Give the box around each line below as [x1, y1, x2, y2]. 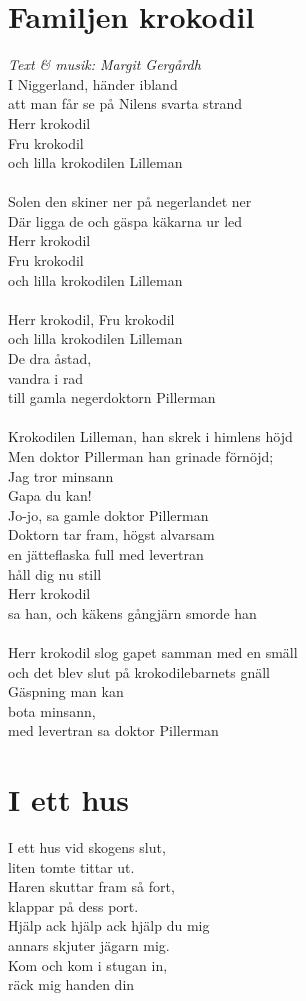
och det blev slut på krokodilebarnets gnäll [8, 661, 270, 682]
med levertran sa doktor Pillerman [8, 720, 219, 741]
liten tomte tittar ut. [8, 856, 135, 877]
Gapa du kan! [8, 485, 92, 506]
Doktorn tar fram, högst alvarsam [8, 524, 215, 545]
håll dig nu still [8, 563, 102, 584]
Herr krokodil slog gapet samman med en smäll [8, 641, 298, 662]
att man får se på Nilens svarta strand [8, 93, 243, 114]
